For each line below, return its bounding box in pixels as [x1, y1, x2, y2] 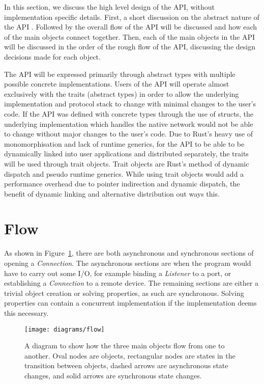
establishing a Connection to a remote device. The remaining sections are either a [4, 278, 258, 288]
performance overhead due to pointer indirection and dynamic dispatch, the [4, 178, 240, 189]
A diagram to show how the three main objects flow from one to [24, 340, 225, 351]
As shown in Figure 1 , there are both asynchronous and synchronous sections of [4, 248, 254, 258]
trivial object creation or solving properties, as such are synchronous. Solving [4, 287, 244, 298]
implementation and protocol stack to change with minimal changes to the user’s [4, 98, 256, 109]
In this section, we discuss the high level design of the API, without [4, 2, 215, 12]
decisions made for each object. [4, 51, 101, 62]
